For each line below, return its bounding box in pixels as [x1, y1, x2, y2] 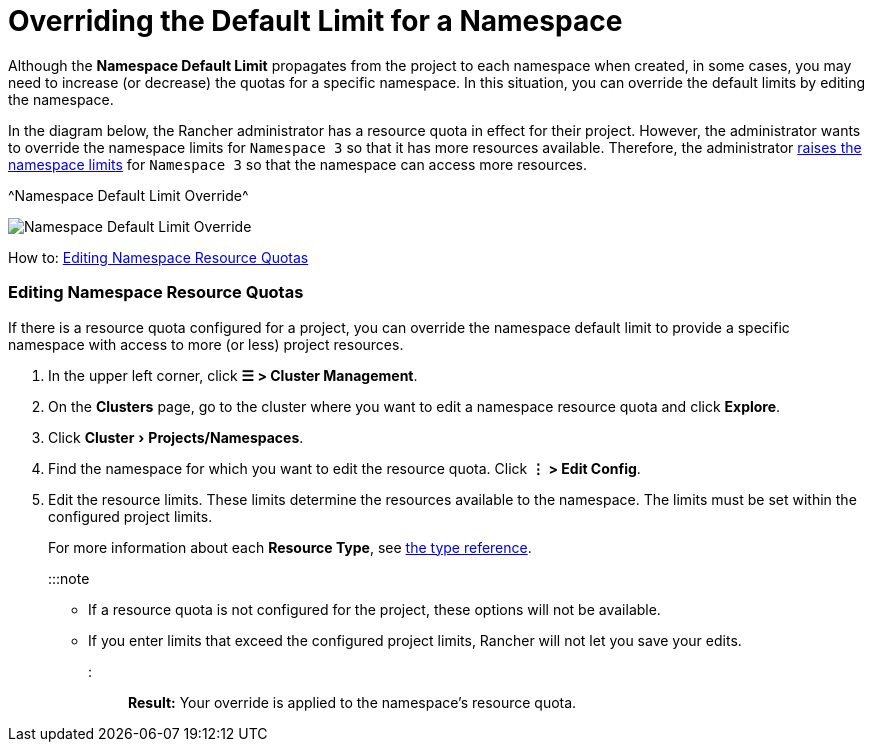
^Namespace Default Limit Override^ [8, 186, 249, 204]
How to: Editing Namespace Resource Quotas [8, 248, 309, 266]
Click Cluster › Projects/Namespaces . [48, 428, 304, 446]
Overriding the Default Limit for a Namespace [8, 4, 623, 38]
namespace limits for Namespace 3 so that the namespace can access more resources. [8, 155, 588, 173]
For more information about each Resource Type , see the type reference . [48, 538, 532, 556]
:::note [48, 569, 90, 587]
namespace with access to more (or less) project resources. [8, 335, 404, 353]
